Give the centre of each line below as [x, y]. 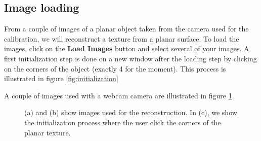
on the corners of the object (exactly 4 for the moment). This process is [115, 68]
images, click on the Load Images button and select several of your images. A [127, 48]
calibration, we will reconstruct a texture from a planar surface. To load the [122, 38]
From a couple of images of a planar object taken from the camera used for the [126, 29]
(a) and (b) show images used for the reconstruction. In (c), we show [131, 112]
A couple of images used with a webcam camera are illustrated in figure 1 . [119, 95]
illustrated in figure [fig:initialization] [61, 78]
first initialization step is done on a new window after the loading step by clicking [130, 58]
